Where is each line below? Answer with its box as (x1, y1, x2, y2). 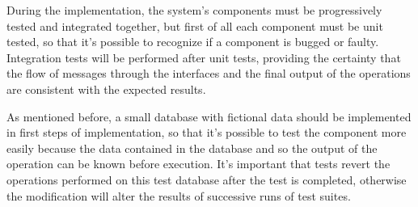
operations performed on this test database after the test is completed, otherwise (6, 171, 407, 188)
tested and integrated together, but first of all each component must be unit (6, 17, 383, 34)
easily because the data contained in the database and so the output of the (6, 139, 378, 156)
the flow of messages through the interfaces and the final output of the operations (6, 65, 411, 82)
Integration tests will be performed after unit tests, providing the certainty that (6, 49, 401, 65)
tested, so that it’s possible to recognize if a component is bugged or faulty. (6, 33, 379, 50)
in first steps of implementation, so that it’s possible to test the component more (6, 124, 407, 141)
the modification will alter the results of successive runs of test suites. (6, 187, 351, 204)
